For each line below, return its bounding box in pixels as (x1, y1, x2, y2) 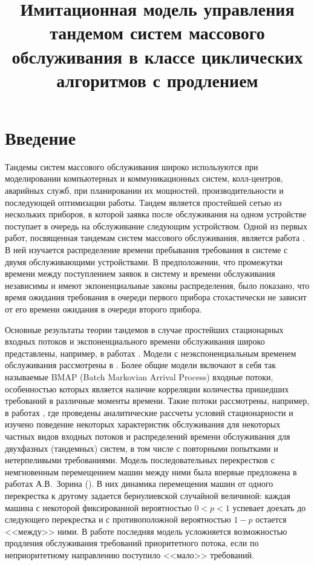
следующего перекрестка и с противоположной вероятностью (5, 513, 231, 526)
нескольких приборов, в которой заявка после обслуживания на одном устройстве (5, 208, 307, 220)
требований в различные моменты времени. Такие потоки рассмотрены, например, (5, 394, 310, 407)
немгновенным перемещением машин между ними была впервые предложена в (5, 465, 297, 478)
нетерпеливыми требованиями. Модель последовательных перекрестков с (5, 454, 275, 466)
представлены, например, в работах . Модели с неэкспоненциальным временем (5, 346, 296, 359)
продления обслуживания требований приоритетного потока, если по (5, 537, 259, 549)
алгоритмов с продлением (56, 67, 258, 92)
